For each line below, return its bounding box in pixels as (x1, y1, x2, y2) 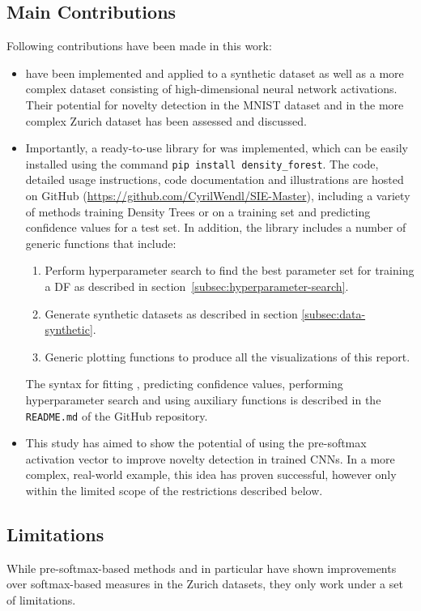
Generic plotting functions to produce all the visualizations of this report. (45, 348, 410, 365)
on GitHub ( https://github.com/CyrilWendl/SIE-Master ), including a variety (25, 187, 410, 204)
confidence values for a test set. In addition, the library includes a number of (25, 219, 406, 236)
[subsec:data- (301, 305, 366, 322)
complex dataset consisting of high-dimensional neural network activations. (25, 80, 398, 97)
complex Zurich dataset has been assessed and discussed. (25, 112, 307, 129)
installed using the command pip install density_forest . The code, (25, 155, 379, 172)
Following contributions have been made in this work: (6, 37, 272, 54)
